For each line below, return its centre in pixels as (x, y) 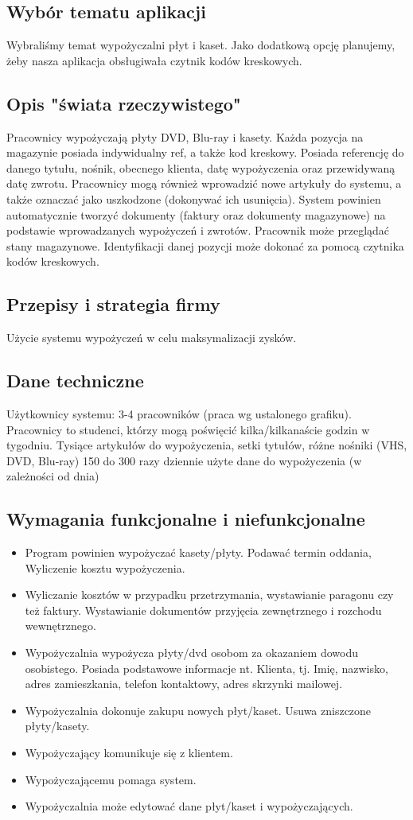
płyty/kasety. (57, 726)
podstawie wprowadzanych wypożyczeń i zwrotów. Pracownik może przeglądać (198, 230)
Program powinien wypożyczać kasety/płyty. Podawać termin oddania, (198, 552)
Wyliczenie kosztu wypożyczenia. (105, 567)
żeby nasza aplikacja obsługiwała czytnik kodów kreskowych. (154, 60)
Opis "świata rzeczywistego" (124, 103)
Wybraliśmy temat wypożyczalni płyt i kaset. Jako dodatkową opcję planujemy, (201, 45)
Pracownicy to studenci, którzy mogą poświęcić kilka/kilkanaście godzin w (188, 429)
